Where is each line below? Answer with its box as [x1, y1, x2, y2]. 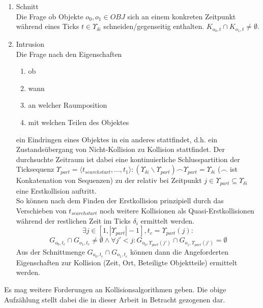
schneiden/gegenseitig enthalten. [103, 21, 204, 32]
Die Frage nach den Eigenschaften [16, 48, 122, 59]
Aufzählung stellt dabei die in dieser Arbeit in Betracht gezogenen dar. [4, 294, 225, 304]
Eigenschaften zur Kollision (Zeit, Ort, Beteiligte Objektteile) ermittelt [16, 257, 238, 267]
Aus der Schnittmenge [16, 246, 85, 257]
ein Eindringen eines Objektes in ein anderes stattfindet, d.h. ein [16, 134, 218, 144]
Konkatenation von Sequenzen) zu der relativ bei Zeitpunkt [16, 175, 202, 186]
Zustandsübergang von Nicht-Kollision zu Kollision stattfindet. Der [16, 144, 225, 155]
